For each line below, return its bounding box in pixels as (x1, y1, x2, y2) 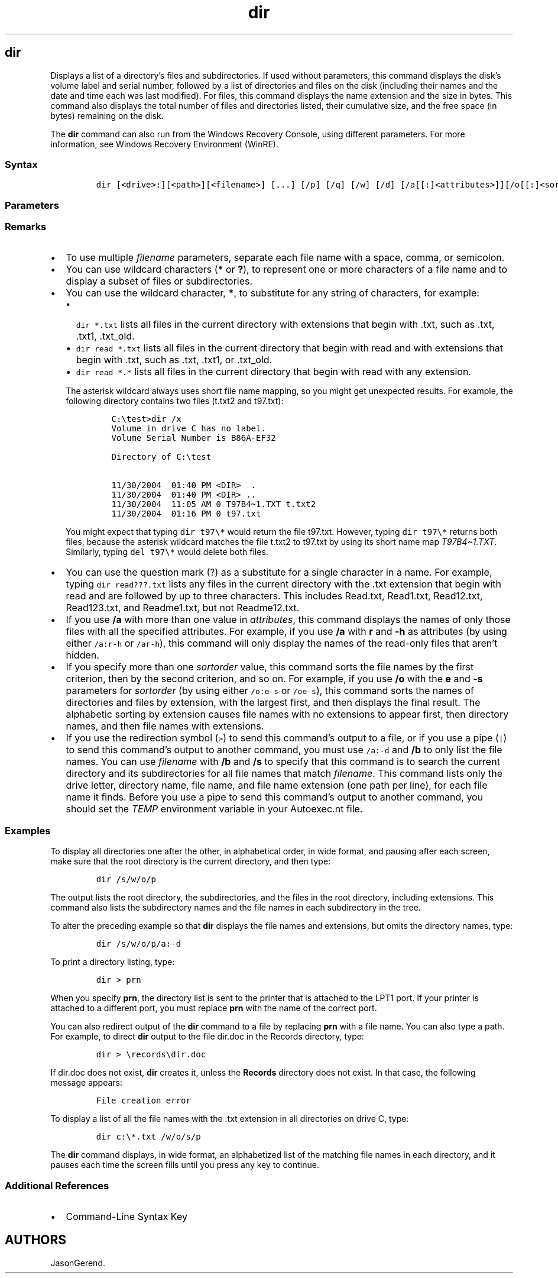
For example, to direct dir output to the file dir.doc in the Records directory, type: (50, 1031, 364, 1042)
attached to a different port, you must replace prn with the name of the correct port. (50, 1003, 377, 1014)
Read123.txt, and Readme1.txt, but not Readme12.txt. (66, 602, 300, 614)
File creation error (96, 1096, 191, 1106)
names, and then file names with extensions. (66, 720, 264, 732)
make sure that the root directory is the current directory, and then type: (50, 856, 331, 867)
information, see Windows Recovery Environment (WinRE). (50, 138, 278, 149)
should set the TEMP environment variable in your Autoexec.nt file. (66, 803, 363, 815)
